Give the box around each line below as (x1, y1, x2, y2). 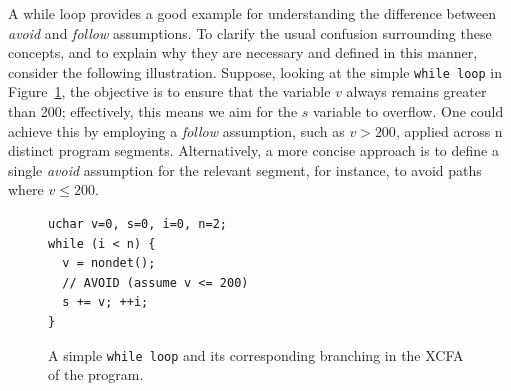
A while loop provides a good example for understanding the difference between (8, 3, 496, 23)
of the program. (48, 364, 144, 385)
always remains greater (346, 81, 487, 102)
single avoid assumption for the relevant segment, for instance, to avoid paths (8, 159, 482, 180)
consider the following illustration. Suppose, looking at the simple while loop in (8, 61, 502, 82)
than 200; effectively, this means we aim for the (8, 101, 298, 122)
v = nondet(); (62, 256, 156, 271)
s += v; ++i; (62, 295, 149, 310)
